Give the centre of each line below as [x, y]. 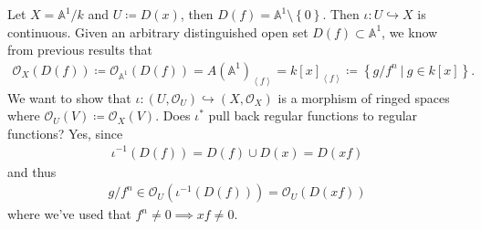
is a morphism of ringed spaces [364, 97]
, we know [410, 31]
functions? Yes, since [65, 133]
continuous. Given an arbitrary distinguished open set [158, 31]
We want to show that [69, 97]
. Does [173, 115]
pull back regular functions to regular [313, 115]
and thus [32, 171]
